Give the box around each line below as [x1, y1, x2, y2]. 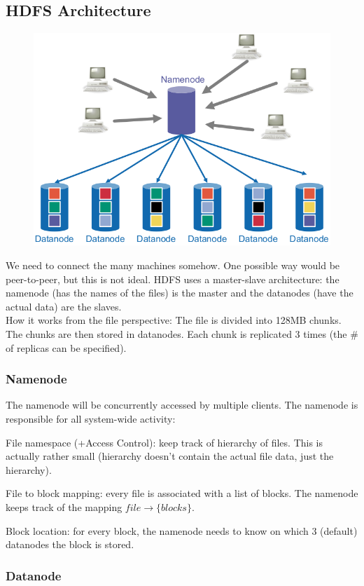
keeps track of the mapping [6, 499, 122, 514]
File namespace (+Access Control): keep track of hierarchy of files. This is [6, 435, 323, 449]
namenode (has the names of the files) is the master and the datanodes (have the [6, 285, 353, 300]
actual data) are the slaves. [6, 299, 122, 313]
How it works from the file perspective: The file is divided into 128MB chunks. [6, 313, 342, 327]
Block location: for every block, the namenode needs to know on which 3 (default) [6, 523, 358, 538]
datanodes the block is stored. [6, 537, 134, 552]
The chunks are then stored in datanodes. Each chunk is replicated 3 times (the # [6, 326, 358, 341]
